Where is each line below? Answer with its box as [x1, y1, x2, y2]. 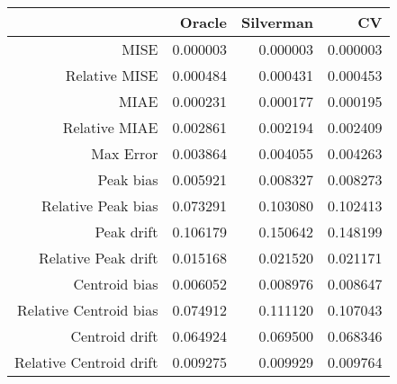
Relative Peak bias [41, 195, 158, 216]
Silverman [240, 12, 314, 32]
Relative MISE [65, 65, 158, 85]
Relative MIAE [62, 117, 158, 138]
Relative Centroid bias [17, 299, 158, 320]
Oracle [179, 12, 227, 32]
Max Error [91, 143, 158, 164]
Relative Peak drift [38, 247, 158, 268]
